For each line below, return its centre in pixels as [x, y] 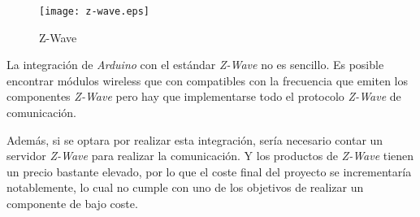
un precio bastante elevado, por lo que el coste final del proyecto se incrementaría [209, 171]
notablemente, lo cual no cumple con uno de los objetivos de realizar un [185, 187]
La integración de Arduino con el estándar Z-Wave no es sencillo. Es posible [195, 65]
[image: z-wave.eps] [95, 11]
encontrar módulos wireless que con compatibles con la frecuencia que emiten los [207, 80]
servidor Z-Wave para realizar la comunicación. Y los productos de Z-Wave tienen [210, 156]
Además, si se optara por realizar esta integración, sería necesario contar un [195, 139]
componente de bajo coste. [72, 203]
